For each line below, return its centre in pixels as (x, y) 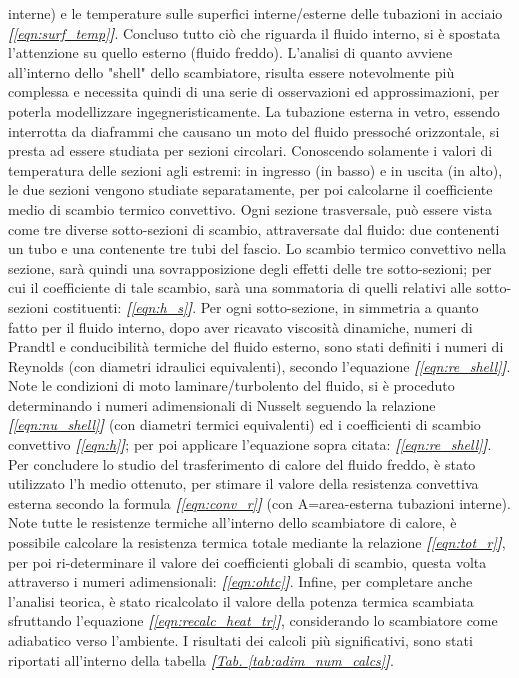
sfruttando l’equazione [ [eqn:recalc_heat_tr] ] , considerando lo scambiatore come (253, 620)
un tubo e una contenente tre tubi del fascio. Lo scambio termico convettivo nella (257, 248)
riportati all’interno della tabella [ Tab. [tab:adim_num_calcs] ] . (201, 659)
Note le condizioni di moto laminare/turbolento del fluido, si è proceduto (231, 385)
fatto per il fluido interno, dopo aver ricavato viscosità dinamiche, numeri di (240, 326)
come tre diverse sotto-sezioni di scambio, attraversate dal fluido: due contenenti (254, 228)
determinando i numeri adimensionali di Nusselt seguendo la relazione (222, 404)
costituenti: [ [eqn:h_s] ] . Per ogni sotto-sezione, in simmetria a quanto (266, 306)
